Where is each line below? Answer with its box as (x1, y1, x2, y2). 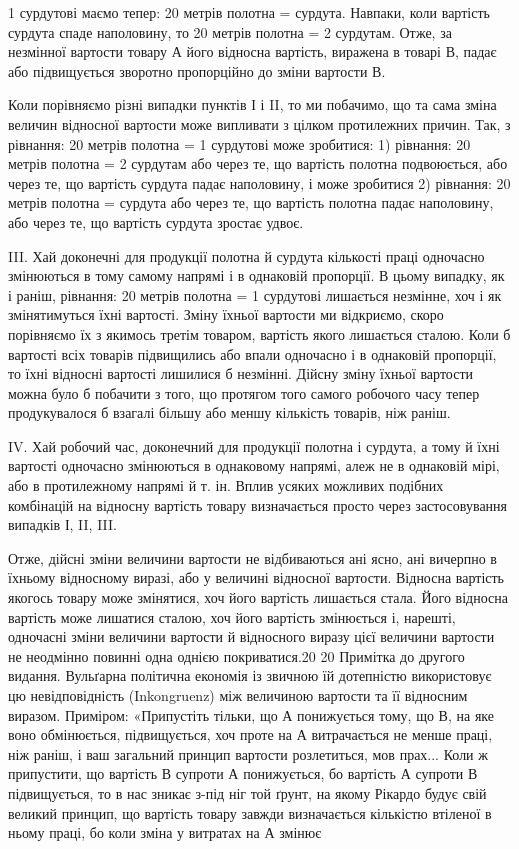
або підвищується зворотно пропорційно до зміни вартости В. (8, 60, 386, 81)
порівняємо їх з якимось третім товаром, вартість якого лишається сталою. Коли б (8, 323, 511, 344)
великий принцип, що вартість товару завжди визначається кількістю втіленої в (8, 802, 492, 823)
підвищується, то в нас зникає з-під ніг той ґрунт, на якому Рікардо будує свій (8, 782, 487, 803)
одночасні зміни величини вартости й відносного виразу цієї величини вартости (8, 626, 495, 647)
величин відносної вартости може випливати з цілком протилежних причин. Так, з (8, 113, 511, 134)
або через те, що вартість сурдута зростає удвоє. (8, 211, 304, 232)
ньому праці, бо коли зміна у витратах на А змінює (8, 822, 322, 843)
